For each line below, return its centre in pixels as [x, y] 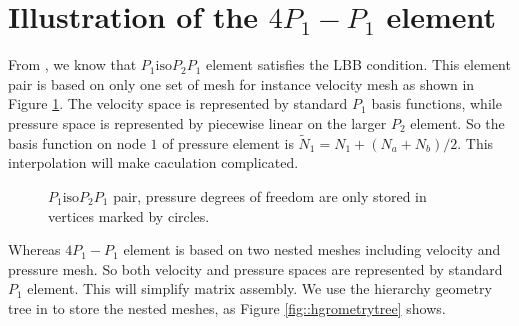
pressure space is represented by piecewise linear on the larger [197, 122]
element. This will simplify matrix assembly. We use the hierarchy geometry [259, 288]
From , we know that [72, 64]
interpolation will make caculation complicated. [153, 162]
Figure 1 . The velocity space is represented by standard [178, 103]
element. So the [457, 122]
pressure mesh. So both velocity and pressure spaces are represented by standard [255, 268]
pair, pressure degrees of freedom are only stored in [270, 195]
